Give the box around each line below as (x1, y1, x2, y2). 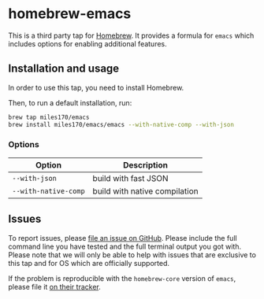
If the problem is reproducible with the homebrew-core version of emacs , (8, 273, 236, 283)
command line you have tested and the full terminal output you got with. (8, 242, 242, 251)
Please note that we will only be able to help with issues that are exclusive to (8, 249, 256, 260)
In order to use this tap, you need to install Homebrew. (8, 83, 184, 92)
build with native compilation (92, 186, 199, 197)
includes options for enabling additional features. (8, 39, 167, 48)
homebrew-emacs (8, 5, 132, 23)
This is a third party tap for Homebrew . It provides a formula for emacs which (8, 31, 255, 40)
